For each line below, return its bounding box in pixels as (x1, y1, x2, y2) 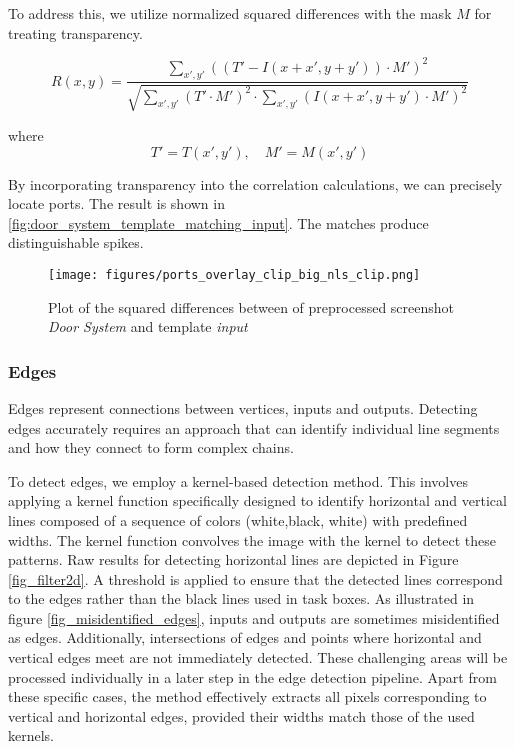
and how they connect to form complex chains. (8, 437, 294, 458)
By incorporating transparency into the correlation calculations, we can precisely (8, 173, 503, 194)
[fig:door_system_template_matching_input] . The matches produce (8, 212, 429, 233)
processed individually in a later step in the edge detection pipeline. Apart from (8, 666, 497, 687)
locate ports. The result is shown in (8, 193, 225, 214)
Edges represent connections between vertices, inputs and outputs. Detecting (8, 397, 478, 418)
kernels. (8, 725, 55, 746)
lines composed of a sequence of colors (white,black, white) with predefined (8, 509, 468, 530)
